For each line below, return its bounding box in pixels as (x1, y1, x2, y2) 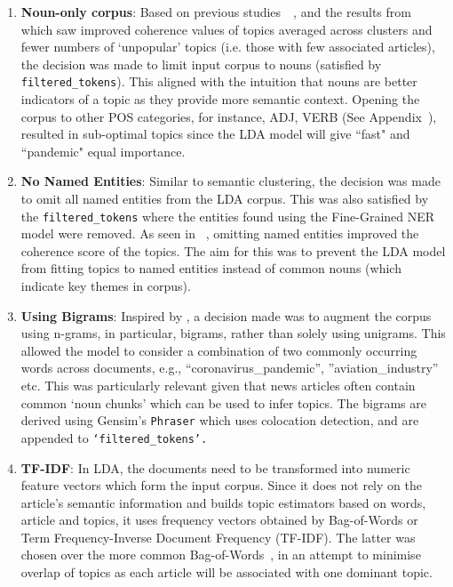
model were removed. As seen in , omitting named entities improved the (20, 224, 419, 243)
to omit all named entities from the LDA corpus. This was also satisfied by (20, 189, 429, 207)
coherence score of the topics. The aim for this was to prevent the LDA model (20, 241, 446, 260)
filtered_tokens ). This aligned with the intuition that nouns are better (20, 72, 417, 91)
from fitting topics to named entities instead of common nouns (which (20, 259, 401, 277)
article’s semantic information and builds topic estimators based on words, (20, 493, 426, 511)
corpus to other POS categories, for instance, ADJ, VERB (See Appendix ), (20, 107, 437, 125)
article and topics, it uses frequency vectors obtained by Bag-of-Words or (20, 511, 418, 529)
